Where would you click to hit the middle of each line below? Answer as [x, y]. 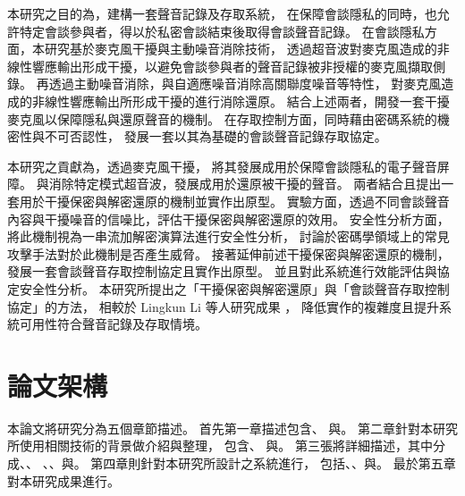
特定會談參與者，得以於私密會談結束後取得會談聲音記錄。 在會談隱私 [222, 31]
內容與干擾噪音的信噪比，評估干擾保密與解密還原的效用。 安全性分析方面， [228, 219]
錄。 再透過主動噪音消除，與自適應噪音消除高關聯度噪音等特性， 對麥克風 [224, 84]
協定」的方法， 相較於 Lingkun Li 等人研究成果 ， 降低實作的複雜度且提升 [224, 306]
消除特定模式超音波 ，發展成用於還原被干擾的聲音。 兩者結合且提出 [245, 184]
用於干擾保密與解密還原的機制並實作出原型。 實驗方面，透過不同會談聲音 [234, 201]
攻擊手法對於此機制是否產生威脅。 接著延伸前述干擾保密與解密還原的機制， [228, 253]
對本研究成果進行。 [63, 480]
